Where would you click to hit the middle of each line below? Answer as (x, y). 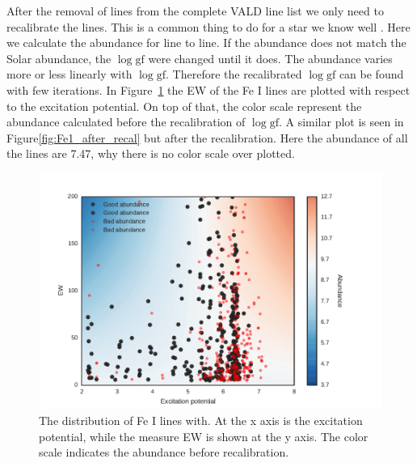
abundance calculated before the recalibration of (126, 122)
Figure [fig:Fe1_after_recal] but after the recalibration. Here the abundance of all (207, 137)
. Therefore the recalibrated (234, 74)
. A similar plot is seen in (341, 122)
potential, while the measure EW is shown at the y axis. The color (204, 436)
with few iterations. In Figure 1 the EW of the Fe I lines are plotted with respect (208, 89)
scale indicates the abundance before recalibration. (164, 452)
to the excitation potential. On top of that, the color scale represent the (184, 106)
